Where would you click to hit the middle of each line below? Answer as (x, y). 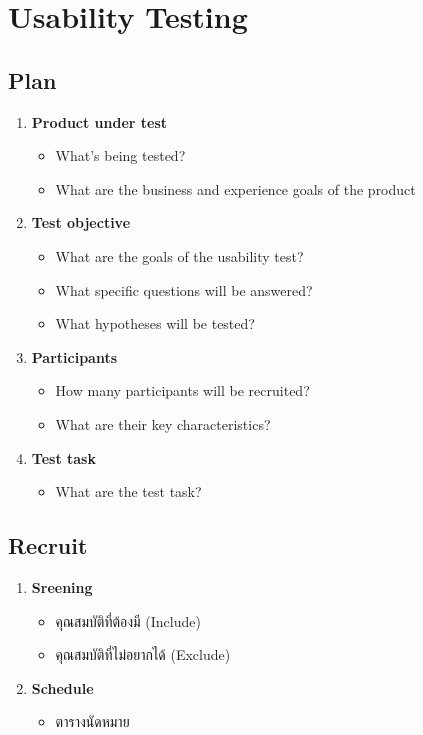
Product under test (99, 121)
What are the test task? (128, 491)
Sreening (62, 586)
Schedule (62, 687)
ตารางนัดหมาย (92, 721)
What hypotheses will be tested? (155, 323)
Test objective (81, 222)
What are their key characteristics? (163, 423)
